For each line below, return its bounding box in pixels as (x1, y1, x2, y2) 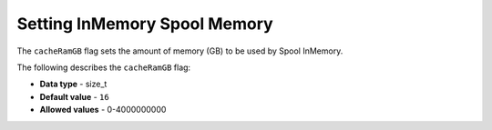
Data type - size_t (39, 78, 108, 90)
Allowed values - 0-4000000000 (39, 105, 167, 115)
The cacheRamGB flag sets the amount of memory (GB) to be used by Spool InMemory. (16, 45, 343, 56)
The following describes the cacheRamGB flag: (16, 62, 191, 73)
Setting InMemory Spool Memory (16, 14, 273, 34)
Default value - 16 (39, 91, 109, 102)
